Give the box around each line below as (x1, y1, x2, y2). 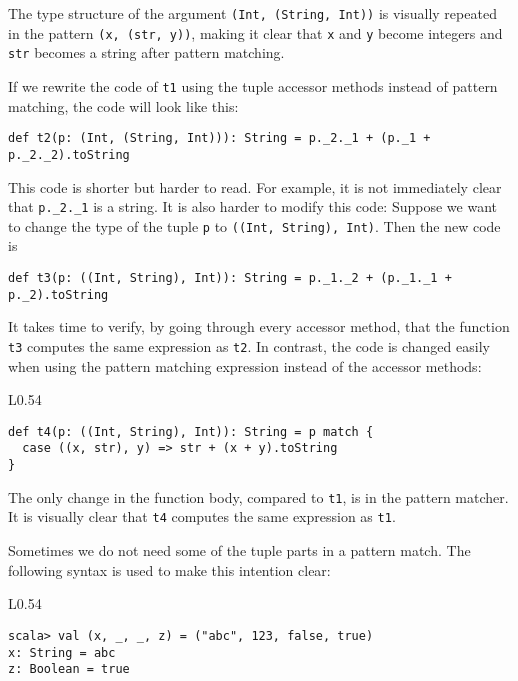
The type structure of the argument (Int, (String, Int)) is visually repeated (8, 3, 497, 23)
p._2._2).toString (8, 147, 130, 162)
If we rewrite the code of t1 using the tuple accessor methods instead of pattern (8, 75, 498, 96)
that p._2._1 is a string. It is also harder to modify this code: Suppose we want (8, 196, 497, 217)
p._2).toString (8, 287, 109, 302)
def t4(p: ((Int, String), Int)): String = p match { (8, 424, 374, 439)
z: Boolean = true (8, 662, 130, 677)
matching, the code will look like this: (8, 95, 239, 116)
